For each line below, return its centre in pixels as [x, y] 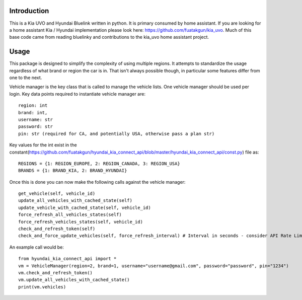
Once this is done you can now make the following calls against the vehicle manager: [97, 182]
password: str [35, 127]
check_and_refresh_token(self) [57, 229]
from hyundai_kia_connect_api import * [67, 259]
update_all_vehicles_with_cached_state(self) [75, 201]
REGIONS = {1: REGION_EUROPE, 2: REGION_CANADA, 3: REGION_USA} [99, 163]
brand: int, [33, 113]
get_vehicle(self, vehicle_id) [57, 194]
